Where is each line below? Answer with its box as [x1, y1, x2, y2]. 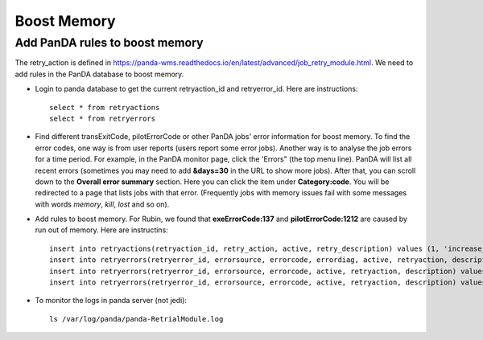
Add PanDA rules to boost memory [14, 35, 204, 50]
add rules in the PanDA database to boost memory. [14, 69, 184, 79]
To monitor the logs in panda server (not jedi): [35, 296, 188, 305]
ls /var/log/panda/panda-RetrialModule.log [49, 314, 224, 323]
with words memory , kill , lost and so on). [35, 199, 170, 209]
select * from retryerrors [49, 113, 156, 123]
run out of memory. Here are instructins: [35, 225, 168, 235]
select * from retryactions [49, 103, 160, 112]
